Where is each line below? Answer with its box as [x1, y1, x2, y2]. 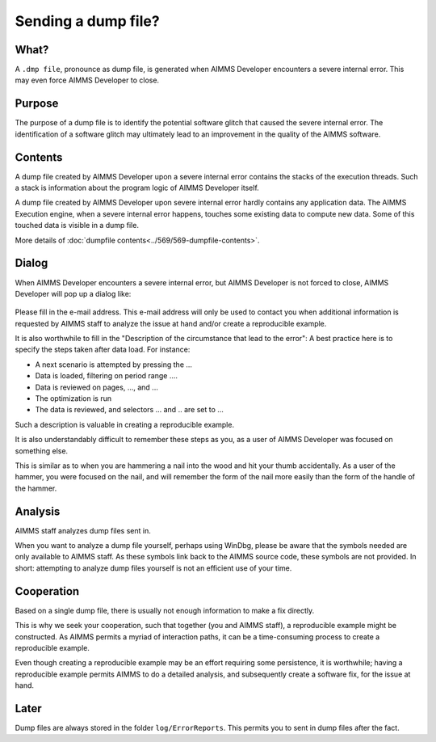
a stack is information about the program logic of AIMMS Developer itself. [15, 183, 260, 193]
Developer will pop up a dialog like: [15, 289, 132, 298]
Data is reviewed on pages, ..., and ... [35, 382, 159, 392]
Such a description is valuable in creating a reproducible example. [15, 419, 234, 429]
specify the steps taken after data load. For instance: [15, 344, 191, 355]
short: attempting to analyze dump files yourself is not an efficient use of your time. [15, 563, 292, 573]
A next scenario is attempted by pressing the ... [35, 360, 193, 369]
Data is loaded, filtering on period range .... [35, 371, 178, 381]
